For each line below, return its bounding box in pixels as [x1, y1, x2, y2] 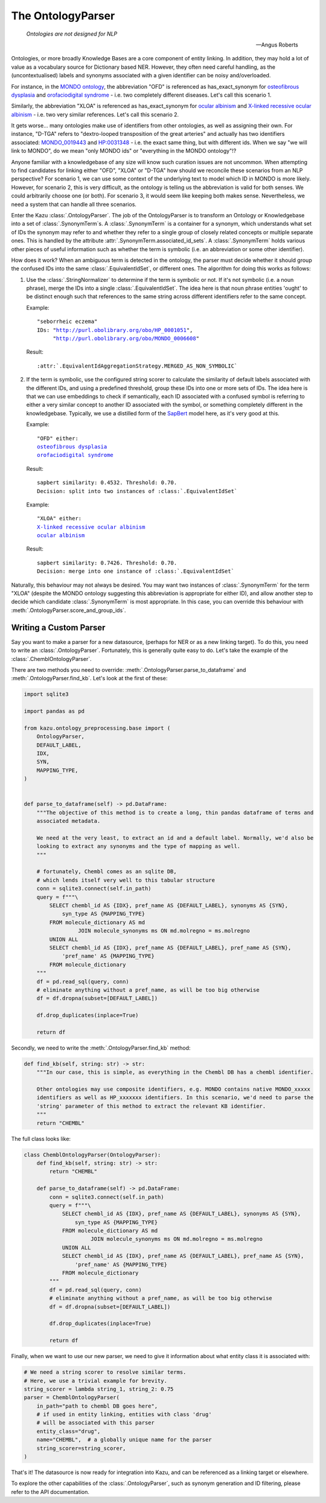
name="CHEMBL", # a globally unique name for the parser [36, 1437, 212, 1443]
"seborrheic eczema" [37, 318, 98, 325]
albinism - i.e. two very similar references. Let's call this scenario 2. [11, 110, 179, 118]
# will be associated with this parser [36, 1419, 155, 1426]
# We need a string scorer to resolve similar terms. [24, 1369, 187, 1376]
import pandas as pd [24, 708, 85, 715]
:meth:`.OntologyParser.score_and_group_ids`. [11, 607, 126, 614]
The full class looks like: [11, 1135, 71, 1142]
